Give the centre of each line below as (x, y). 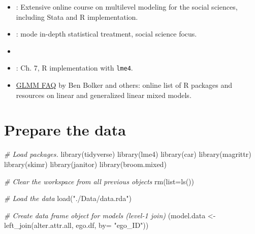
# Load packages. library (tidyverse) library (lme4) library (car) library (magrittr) (128, 154)
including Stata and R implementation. (77, 16)
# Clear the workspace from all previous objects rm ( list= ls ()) (99, 181)
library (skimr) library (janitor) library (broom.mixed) (85, 164)
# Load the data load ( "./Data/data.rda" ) (68, 198)
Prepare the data (65, 130)
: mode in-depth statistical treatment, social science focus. (106, 34)
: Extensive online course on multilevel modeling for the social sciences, (127, 7)
